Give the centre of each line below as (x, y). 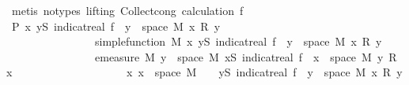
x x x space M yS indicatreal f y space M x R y (204, 72)
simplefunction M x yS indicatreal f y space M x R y (238, 41)
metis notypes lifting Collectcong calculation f (127, 10)
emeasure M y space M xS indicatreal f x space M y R (246, 56)
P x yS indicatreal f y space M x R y (116, 26)
